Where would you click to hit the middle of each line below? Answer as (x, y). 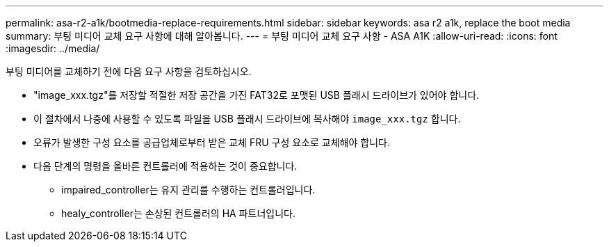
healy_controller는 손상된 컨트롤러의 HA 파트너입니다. (178, 213)
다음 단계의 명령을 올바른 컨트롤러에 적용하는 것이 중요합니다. (165, 166)
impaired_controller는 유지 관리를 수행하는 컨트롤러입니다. (188, 190)
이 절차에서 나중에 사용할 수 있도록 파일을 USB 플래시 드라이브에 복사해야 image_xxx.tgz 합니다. (247, 119)
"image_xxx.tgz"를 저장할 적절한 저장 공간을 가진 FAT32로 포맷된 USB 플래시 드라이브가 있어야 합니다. (257, 95)
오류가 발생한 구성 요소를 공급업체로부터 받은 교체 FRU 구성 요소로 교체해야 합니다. (212, 142)
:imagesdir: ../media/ (53, 48)
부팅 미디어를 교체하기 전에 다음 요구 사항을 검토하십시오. (129, 71)
